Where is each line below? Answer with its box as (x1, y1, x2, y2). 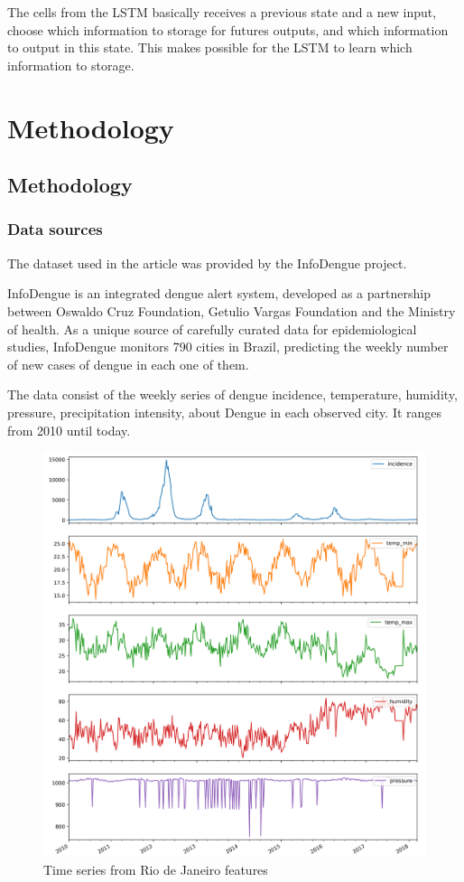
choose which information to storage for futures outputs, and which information (7, 20, 449, 39)
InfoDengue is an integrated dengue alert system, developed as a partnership (7, 284, 431, 303)
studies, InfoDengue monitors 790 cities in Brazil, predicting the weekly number (7, 337, 449, 356)
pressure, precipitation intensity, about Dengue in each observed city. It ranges (7, 402, 442, 421)
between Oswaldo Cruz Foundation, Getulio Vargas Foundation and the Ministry (7, 301, 456, 320)
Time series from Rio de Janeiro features (43, 859, 268, 878)
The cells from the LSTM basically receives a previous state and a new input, (7, 3, 437, 21)
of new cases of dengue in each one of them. (7, 354, 249, 373)
